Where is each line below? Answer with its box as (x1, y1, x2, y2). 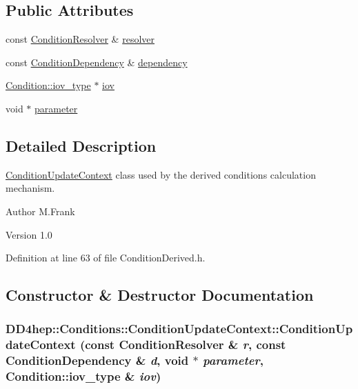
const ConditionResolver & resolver (6, 32, 155, 46)
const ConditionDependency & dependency (6, 54, 188, 69)
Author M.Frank (6, 203, 75, 218)
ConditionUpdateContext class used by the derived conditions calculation (6, 167, 316, 181)
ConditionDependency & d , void (6, 352, 189, 369)
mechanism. (6, 181, 55, 195)
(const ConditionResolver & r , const (79, 336, 286, 353)
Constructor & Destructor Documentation (6, 284, 314, 306)
